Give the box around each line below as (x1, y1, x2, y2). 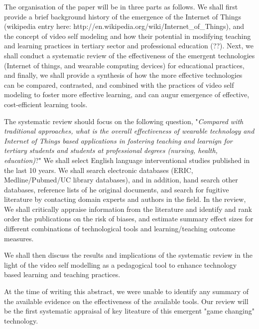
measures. (4, 233, 34, 243)
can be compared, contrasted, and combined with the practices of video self (4, 79, 234, 90)
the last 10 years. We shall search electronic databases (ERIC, (4, 164, 193, 175)
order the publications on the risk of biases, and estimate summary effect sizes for (4, 213, 254, 224)
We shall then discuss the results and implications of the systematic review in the (4, 250, 253, 260)
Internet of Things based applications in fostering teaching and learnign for (4, 135, 233, 146)
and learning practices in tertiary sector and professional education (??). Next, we (4, 40, 254, 51)
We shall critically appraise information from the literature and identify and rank (4, 203, 252, 214)
